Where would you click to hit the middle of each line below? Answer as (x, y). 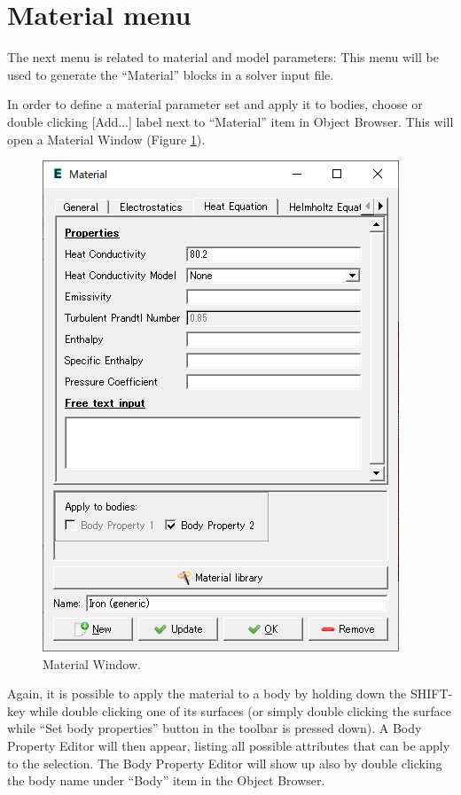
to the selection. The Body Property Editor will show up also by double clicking (225, 763)
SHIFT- (431, 694)
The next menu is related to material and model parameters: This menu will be (223, 57)
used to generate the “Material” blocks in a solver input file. (171, 74)
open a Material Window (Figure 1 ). (106, 139)
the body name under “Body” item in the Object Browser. (166, 780)
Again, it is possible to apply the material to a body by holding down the (207, 694)
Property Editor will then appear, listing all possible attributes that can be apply (229, 746)
